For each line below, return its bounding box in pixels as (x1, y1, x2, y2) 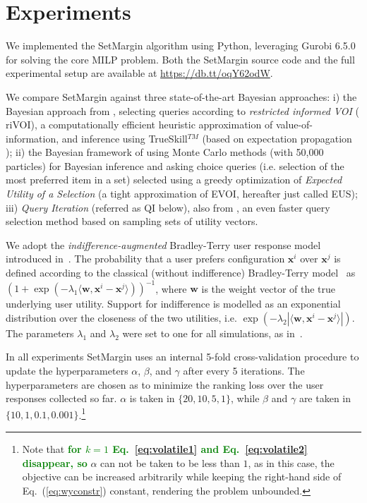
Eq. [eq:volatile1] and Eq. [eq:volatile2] (112, 441, 308, 456)
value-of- (275, 117, 313, 132)
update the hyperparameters (6, 363, 128, 377)
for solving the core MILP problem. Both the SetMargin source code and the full (6, 51, 355, 66)
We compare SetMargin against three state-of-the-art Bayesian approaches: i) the (6, 89, 357, 104)
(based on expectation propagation (202, 131, 352, 145)
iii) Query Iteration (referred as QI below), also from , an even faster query (6, 200, 330, 214)
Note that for (22, 441, 82, 456)
